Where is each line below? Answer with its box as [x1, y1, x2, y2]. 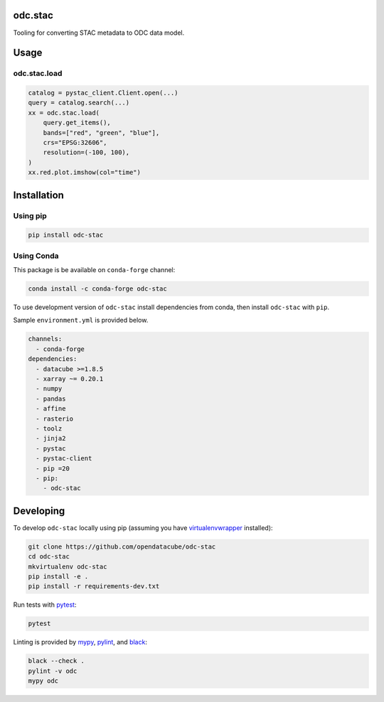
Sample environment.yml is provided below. [13, 316, 149, 325]
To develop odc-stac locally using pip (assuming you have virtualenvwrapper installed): [13, 523, 273, 532]
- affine [36, 405, 66, 413]
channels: [28, 335, 63, 343]
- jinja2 [36, 434, 66, 443]
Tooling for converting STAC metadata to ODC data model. [13, 28, 185, 37]
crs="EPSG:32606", [43, 139, 107, 147]
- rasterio [36, 414, 74, 423]
